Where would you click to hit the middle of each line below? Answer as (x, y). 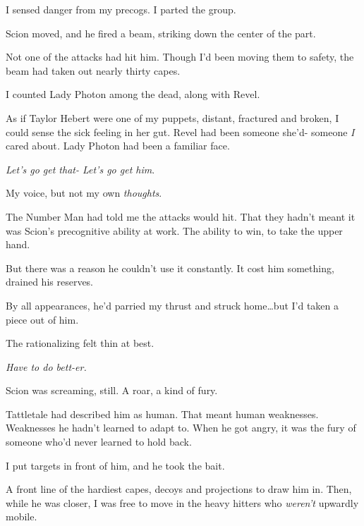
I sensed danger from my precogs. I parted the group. (121, 9)
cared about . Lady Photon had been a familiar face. (118, 146)
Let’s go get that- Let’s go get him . (80, 169)
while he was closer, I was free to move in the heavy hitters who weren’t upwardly (182, 502)
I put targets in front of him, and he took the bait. (115, 465)
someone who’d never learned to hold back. (99, 442)
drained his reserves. (50, 282)
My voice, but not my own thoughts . (84, 193)
